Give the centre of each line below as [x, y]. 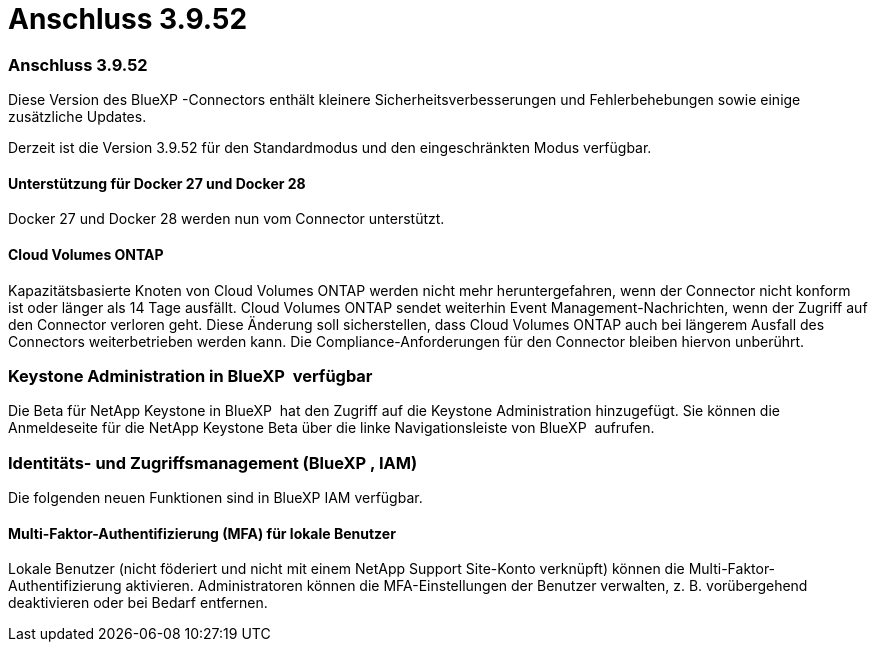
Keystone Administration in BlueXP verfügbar [190, 375]
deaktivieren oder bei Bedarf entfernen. [138, 603]
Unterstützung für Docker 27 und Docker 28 [157, 183]
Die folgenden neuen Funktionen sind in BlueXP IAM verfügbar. [215, 498]
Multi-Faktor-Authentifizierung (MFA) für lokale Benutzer [202, 533]
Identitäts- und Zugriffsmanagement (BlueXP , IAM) [213, 462]
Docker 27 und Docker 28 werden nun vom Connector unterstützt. [226, 219]
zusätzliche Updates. [77, 117]
